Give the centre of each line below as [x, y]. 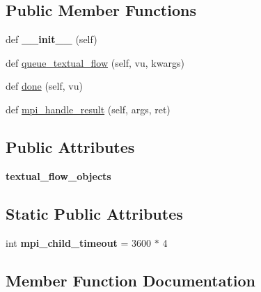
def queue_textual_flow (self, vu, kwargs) [95, 62]
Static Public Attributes [94, 213]
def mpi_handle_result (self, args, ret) [88, 109]
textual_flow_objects [58, 176]
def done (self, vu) [44, 86]
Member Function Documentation [131, 280]
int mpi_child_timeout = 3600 [79, 242]
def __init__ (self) [52, 39]
